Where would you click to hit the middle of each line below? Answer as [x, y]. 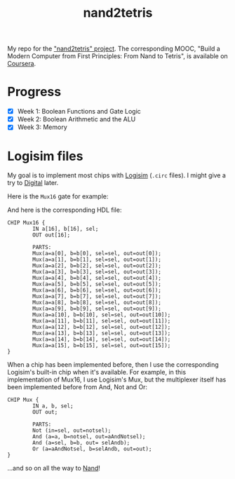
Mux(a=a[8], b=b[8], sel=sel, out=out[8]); [97, 303]
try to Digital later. [33, 183]
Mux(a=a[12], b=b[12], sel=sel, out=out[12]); [102, 328]
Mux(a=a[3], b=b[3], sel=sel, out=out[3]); [97, 272]
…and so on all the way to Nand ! [54, 468]
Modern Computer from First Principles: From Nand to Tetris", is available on [117, 56]
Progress [34, 92]
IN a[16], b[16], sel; [66, 229]
